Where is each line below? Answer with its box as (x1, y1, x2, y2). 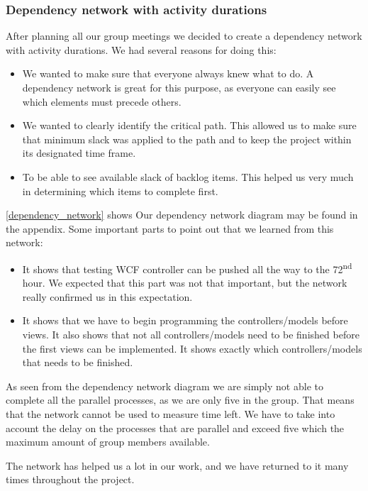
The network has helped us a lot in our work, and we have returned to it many (6, 458, 349, 473)
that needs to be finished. (22, 355, 133, 370)
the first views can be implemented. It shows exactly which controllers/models (22, 341, 362, 355)
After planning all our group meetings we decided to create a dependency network (6, 28, 362, 43)
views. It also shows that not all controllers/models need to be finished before (22, 326, 359, 341)
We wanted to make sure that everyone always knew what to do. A (22, 66, 314, 81)
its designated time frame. (22, 145, 136, 160)
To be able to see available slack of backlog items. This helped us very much (22, 169, 354, 184)
